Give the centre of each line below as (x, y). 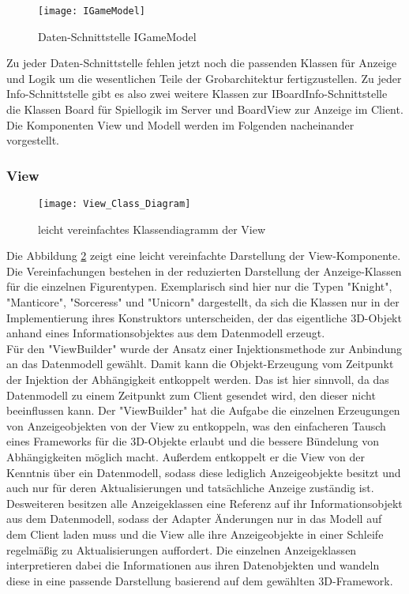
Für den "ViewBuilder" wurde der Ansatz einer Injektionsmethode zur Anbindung (204, 348)
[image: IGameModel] (92, 11)
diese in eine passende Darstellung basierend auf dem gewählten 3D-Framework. (200, 580)
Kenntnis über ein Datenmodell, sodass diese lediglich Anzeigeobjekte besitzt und (204, 472)
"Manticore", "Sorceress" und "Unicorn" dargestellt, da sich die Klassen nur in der (203, 302)
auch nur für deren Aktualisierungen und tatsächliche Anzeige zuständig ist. (190, 488)
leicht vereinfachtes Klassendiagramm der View (152, 229)
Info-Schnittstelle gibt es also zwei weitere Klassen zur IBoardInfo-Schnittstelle (197, 94)
